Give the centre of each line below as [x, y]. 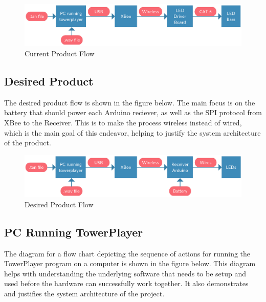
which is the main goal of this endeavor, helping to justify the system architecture [132, 132]
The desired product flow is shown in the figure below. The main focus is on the [130, 102]
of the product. [28, 143]
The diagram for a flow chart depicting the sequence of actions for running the [127, 253]
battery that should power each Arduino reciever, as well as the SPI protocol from [133, 112]
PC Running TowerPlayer [74, 232]
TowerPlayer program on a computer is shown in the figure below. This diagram [130, 263]
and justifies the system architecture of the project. [84, 293]
